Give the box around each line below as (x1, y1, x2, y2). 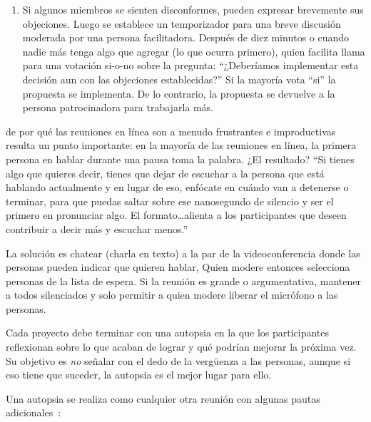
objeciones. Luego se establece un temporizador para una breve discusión (22, 16, 341, 31)
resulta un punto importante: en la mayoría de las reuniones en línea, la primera (6, 138, 357, 153)
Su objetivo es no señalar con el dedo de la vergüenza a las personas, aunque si (6, 353, 351, 368)
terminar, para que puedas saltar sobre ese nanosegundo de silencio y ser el (6, 193, 334, 208)
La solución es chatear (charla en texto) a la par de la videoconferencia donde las (6, 245, 360, 260)
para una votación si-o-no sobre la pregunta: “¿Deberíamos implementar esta (22, 58, 359, 73)
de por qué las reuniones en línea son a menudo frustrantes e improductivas (6, 123, 336, 138)
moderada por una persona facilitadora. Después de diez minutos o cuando (22, 30, 350, 45)
